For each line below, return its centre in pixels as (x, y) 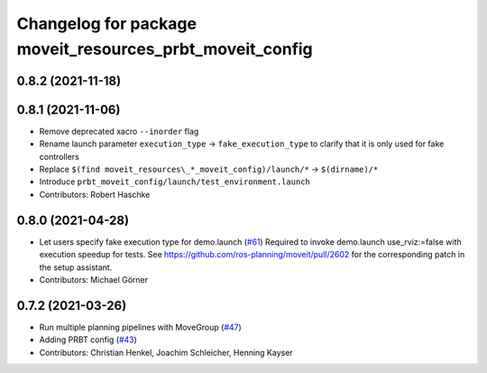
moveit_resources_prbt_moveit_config (165, 49)
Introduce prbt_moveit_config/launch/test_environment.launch (175, 182)
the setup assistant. (76, 267)
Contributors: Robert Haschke (95, 194)
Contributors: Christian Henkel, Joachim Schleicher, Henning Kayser (166, 352)
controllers (60, 156)
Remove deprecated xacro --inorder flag (119, 131)
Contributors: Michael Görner (94, 279)
